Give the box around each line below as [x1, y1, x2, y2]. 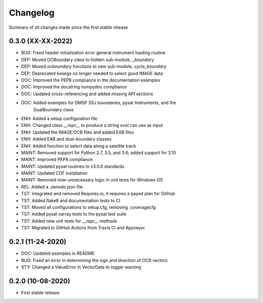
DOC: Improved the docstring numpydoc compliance [21, 84, 127, 90]
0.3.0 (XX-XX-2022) [9, 37, 73, 45]
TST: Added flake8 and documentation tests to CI [21, 198, 120, 203]
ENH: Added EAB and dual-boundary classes [21, 136, 112, 142]
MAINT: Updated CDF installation [21, 170, 88, 176]
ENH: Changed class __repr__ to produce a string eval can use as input [21, 122, 163, 128]
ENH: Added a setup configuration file [21, 115, 97, 121]
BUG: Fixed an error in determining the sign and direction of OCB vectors [21, 257, 168, 263]
